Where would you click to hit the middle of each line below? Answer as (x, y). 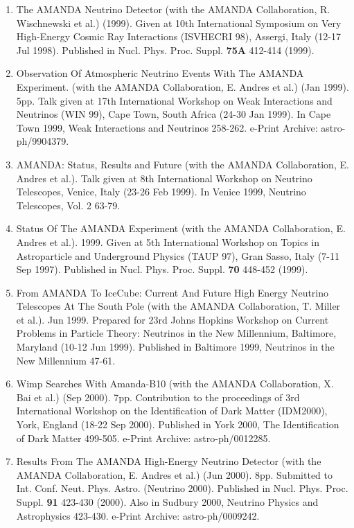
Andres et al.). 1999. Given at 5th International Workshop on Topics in (168, 241)
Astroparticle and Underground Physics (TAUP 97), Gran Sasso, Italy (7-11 (178, 255)
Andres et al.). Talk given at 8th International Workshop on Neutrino (164, 178)
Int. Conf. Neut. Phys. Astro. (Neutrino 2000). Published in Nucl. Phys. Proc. (182, 488)
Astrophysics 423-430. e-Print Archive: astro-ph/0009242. (138, 515)
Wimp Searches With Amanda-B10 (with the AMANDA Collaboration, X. (175, 384)
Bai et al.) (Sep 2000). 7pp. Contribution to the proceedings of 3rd (158, 397)
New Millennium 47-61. (66, 360)
